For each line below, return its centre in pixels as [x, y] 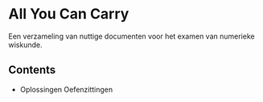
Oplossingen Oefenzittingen [66, 89]
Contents [32, 70]
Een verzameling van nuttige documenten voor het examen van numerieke [131, 36]
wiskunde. [25, 44]
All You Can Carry [69, 14]
